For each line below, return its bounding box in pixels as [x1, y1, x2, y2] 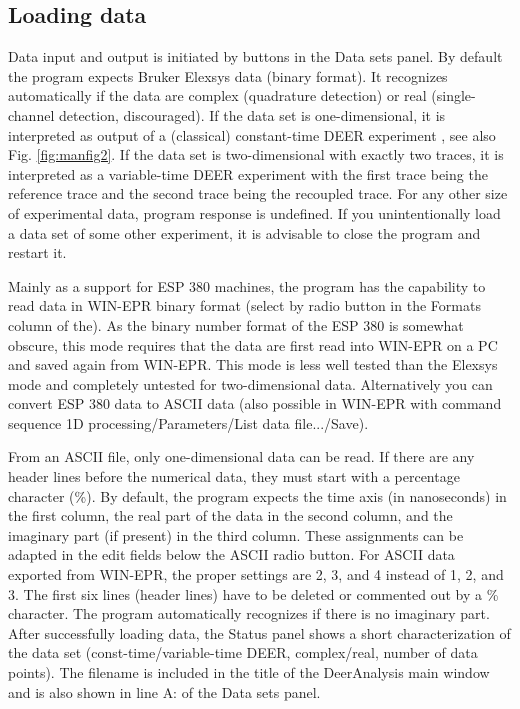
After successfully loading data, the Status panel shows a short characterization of [8, 622, 511, 643]
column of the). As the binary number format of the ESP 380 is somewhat [8, 314, 464, 335]
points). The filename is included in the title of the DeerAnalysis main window [8, 662, 490, 683]
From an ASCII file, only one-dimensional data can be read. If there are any [8, 446, 475, 467]
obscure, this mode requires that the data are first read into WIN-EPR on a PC [8, 334, 498, 355]
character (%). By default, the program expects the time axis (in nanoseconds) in [8, 485, 507, 506]
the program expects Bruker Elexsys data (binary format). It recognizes [8, 65, 448, 86]
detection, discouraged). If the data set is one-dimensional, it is [58, 104, 446, 125]
